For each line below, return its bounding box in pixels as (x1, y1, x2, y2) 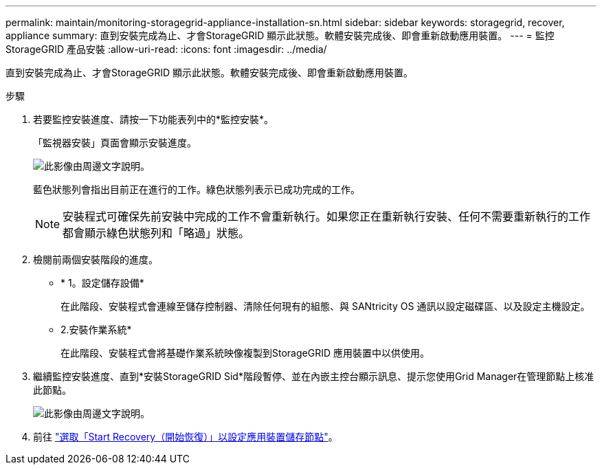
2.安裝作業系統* (60, 324, 132, 335)
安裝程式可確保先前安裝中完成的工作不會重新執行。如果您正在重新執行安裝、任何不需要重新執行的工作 (63, 210, 591, 223)
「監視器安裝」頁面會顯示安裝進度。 (33, 137, 197, 148)
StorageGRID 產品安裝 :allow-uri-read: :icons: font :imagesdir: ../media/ (5, 43, 327, 55)
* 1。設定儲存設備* (60, 277, 144, 289)
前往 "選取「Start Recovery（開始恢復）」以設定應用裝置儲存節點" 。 (33, 431, 338, 443)
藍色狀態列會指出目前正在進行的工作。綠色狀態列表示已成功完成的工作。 (33, 183, 360, 195)
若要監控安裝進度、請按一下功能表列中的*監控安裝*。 (33, 113, 274, 125)
